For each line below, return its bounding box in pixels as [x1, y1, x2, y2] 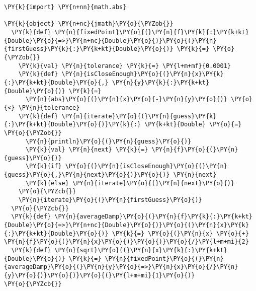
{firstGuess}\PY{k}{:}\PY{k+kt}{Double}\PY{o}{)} [4, 45, 174, 53]
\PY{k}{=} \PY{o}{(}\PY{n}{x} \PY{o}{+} [112, 230, 249, 237]
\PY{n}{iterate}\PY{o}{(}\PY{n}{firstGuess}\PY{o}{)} [18, 196, 202, 204]
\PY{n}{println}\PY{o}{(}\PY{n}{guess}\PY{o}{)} [25, 137, 192, 145]
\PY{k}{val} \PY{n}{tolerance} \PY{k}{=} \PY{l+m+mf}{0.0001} [18, 62, 231, 69]
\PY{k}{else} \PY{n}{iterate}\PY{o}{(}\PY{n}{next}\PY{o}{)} [25, 179, 235, 187]
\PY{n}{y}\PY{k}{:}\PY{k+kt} [112, 79, 210, 86]
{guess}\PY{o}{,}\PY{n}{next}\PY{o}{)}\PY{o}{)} [4, 171, 170, 179]
